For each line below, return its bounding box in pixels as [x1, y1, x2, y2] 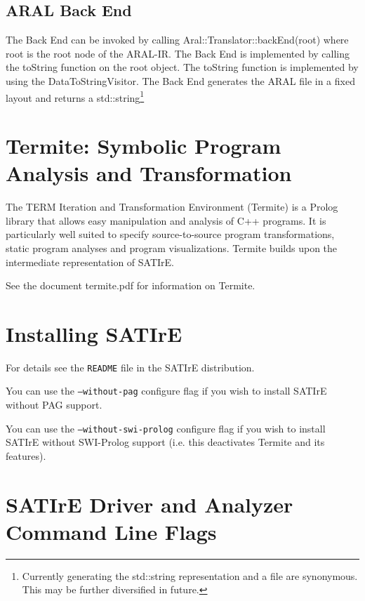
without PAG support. [6, 397, 102, 412]
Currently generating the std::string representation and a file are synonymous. [22, 568, 358, 583]
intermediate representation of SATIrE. [6, 254, 175, 269]
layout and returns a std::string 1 [6, 88, 145, 105]
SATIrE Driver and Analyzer [6, 489, 293, 518]
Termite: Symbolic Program [6, 131, 281, 160]
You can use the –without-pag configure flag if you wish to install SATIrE [6, 383, 327, 398]
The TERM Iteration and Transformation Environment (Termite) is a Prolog [6, 199, 338, 214]
